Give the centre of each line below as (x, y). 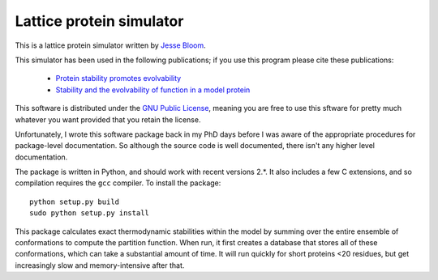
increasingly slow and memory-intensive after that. (100, 265)
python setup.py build (75, 202)
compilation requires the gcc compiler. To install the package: (118, 183)
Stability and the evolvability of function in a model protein (153, 90)
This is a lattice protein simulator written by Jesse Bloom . (110, 45)
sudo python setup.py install (90, 213)
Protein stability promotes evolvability (118, 78)
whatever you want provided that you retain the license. (108, 119)
